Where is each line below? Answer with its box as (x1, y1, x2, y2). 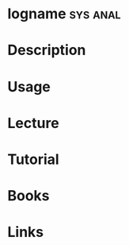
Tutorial (7, 150, 60, 168)
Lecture (7, 114, 60, 132)
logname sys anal (7, 5, 121, 23)
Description (7, 41, 86, 60)
